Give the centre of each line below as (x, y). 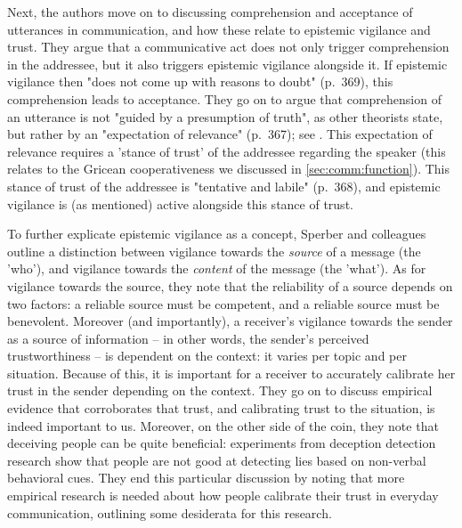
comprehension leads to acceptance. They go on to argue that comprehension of (224, 98)
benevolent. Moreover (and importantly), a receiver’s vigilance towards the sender (230, 321)
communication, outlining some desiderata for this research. (170, 512)
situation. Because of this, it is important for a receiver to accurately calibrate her (231, 373)
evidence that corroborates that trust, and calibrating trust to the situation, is (221, 408)
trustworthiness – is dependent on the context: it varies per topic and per (207, 356)
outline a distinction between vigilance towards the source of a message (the (214, 251)
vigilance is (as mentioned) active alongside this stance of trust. (180, 203)
